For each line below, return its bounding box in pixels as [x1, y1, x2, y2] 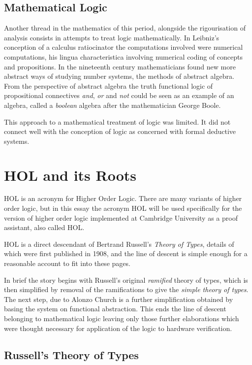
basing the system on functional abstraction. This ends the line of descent [4, 303, 226, 314]
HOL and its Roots [4, 165, 137, 185]
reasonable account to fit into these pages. [4, 258, 130, 268]
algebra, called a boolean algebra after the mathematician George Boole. [4, 100, 221, 110]
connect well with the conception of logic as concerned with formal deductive [4, 126, 236, 136]
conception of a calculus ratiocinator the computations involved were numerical [4, 42, 243, 52]
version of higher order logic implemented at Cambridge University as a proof [4, 212, 238, 223]
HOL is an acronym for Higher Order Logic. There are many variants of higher [4, 193, 242, 203]
